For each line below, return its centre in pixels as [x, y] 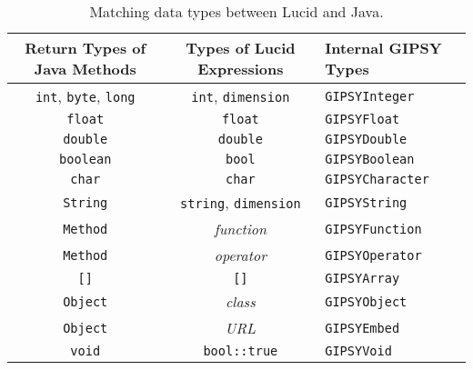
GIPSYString [366, 202]
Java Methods [85, 69]
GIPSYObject [366, 301]
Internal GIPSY [383, 48]
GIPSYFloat [362, 119]
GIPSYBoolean [370, 159]
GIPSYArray [362, 278]
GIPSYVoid [358, 351]
